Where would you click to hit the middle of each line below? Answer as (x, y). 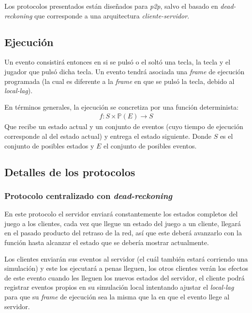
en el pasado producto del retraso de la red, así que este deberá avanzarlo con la (123, 233)
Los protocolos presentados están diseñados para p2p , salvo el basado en (111, 6)
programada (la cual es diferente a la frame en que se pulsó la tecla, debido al (119, 81)
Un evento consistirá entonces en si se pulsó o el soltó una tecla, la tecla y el (118, 62)
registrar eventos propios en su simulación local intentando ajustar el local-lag (119, 287)
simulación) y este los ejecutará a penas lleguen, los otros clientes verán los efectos (126, 268)
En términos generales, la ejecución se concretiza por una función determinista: (122, 107)
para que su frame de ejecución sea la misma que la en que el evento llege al (117, 296)
